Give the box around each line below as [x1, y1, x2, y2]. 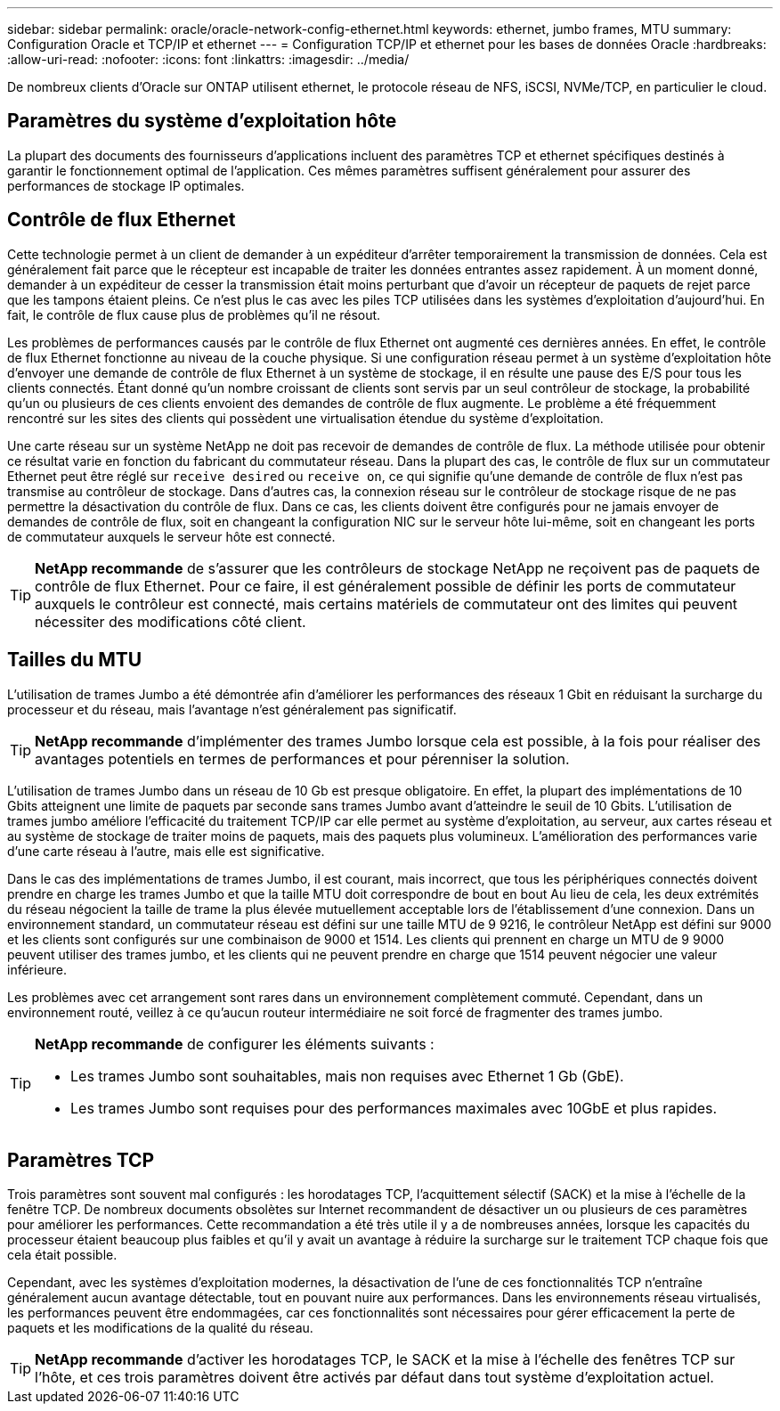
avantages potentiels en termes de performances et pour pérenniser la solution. [35, 749, 570, 768]
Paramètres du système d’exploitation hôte [7, 110, 397, 133]
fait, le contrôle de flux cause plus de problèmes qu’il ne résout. [7, 306, 381, 322]
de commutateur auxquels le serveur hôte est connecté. [7, 528, 336, 544]
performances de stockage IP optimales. [7, 177, 245, 193]
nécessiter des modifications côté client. [35, 612, 306, 631]
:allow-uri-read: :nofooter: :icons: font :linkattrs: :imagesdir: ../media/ [7, 52, 410, 67]
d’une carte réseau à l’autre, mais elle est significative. [7, 843, 325, 859]
